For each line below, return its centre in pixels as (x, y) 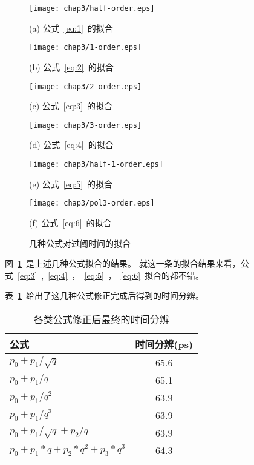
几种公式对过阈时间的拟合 (80, 243)
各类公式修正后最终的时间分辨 (101, 319)
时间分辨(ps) (164, 344)
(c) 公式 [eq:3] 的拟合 (71, 106)
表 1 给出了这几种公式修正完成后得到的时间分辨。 (104, 296)
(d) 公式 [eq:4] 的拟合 (71, 145)
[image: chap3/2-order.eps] (86, 86)
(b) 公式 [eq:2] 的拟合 (71, 66)
